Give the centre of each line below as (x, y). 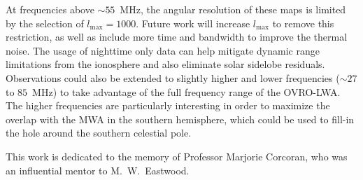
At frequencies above (50, 9)
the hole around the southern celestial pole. (99, 133)
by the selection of (45, 23)
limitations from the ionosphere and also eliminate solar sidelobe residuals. (165, 64)
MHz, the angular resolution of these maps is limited (233, 9)
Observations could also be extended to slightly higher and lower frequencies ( (173, 77)
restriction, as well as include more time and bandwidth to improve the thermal (177, 37)
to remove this (303, 23)
